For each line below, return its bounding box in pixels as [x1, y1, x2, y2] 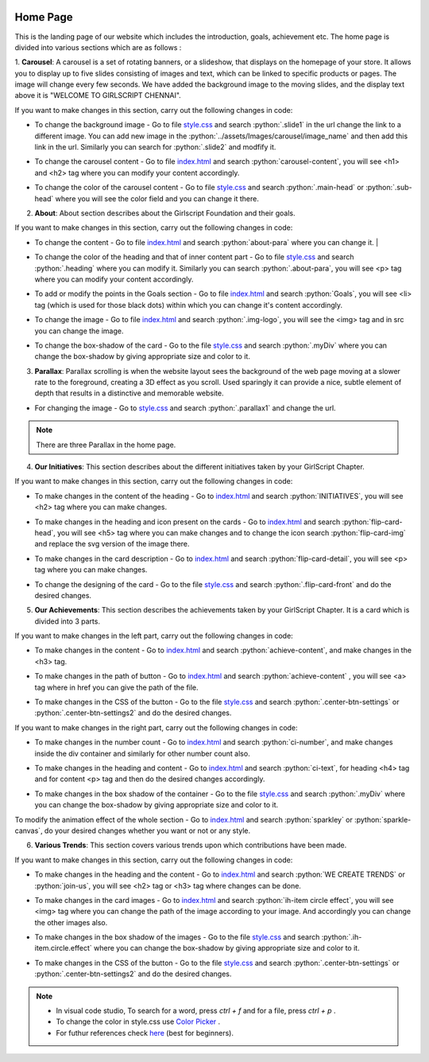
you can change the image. [34, 326, 124, 336]
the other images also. [34, 917, 108, 927]
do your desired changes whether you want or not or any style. [44, 826, 251, 835]
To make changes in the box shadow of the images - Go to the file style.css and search [34, 932, 320, 942]
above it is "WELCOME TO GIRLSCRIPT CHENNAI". [14, 91, 182, 100]
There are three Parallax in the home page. [36, 440, 176, 449]
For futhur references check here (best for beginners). [56, 1028, 234, 1037]
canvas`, [14, 826, 43, 835]
